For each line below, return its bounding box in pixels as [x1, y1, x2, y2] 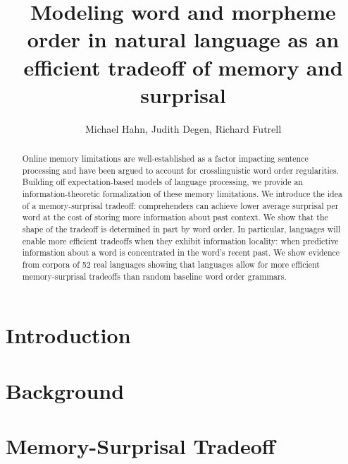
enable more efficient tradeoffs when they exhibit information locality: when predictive [22, 234, 339, 246]
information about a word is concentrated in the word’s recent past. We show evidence [22, 246, 340, 258]
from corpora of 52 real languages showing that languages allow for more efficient [22, 258, 320, 270]
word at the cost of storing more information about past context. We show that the [22, 211, 328, 223]
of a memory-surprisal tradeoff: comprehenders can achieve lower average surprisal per [22, 199, 339, 211]
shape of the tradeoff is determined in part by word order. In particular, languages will [22, 223, 341, 235]
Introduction [6, 321, 131, 350]
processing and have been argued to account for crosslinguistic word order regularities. [22, 164, 340, 176]
